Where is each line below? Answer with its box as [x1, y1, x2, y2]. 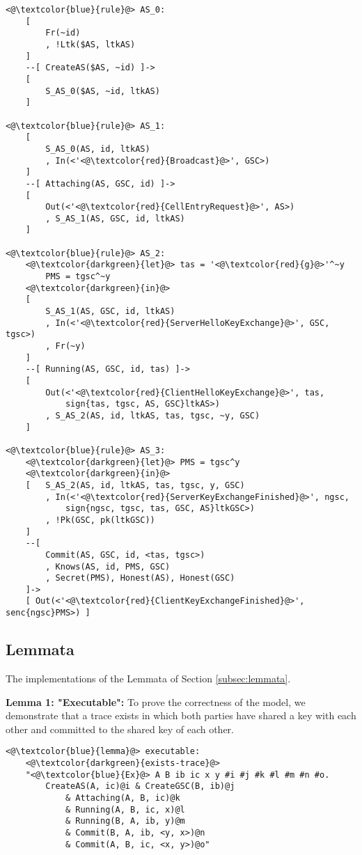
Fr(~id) [45, 28, 81, 38]
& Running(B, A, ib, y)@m [65, 816, 185, 826]
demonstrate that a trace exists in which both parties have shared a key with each [6, 708, 356, 723]
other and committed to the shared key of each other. [6, 721, 235, 736]
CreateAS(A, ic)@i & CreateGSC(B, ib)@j [45, 781, 235, 792]
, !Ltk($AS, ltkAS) [45, 39, 136, 49]
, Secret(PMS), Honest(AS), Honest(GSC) [45, 573, 235, 583]
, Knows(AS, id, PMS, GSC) [45, 561, 171, 572]
